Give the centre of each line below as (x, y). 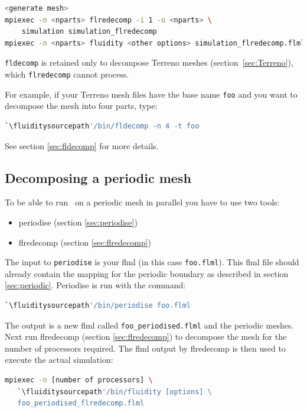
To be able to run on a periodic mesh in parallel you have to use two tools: (142, 202)
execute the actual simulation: (59, 360)
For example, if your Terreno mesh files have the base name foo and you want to (151, 94)
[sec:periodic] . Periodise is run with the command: (95, 285)
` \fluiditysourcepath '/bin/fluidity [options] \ (115, 392)
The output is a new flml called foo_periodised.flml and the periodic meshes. (149, 325)
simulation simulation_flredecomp (89, 32)
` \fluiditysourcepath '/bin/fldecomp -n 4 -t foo (102, 126)
